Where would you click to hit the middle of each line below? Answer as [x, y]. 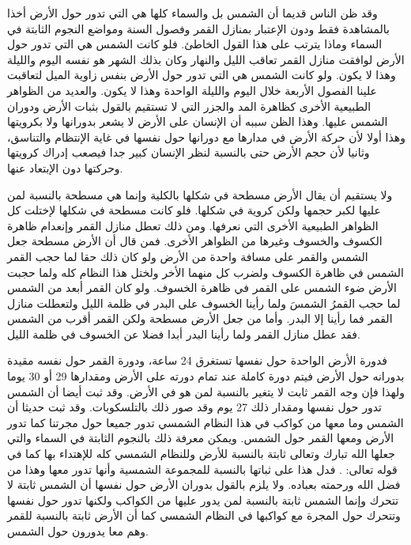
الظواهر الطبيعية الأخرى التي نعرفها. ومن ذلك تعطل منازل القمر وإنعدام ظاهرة [193, 225]
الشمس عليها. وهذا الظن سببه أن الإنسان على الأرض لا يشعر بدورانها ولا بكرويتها [198, 121]
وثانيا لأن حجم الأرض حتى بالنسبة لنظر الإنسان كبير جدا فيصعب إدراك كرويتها [189, 152]
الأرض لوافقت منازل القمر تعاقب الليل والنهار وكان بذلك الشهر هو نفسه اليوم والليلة [206, 59]
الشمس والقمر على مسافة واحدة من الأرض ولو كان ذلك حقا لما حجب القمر [188, 256]
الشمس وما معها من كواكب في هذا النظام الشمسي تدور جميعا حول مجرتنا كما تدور [205, 422]
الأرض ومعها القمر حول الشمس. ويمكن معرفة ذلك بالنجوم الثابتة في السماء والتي [201, 438]
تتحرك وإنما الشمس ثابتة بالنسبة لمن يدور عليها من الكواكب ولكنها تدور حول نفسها [203, 500]
